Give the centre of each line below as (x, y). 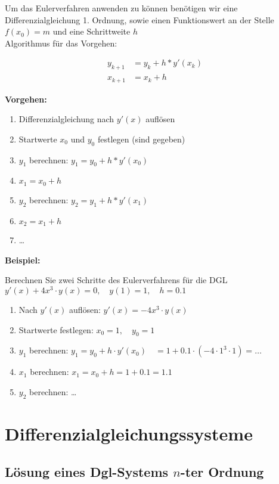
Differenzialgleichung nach (66, 119)
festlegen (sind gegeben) (141, 139)
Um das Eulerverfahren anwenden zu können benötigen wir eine (121, 8)
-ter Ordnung (222, 471)
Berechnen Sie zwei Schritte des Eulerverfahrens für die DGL (116, 280)
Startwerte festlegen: (56, 329)
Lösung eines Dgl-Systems (87, 471)
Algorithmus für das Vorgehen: (61, 43)
